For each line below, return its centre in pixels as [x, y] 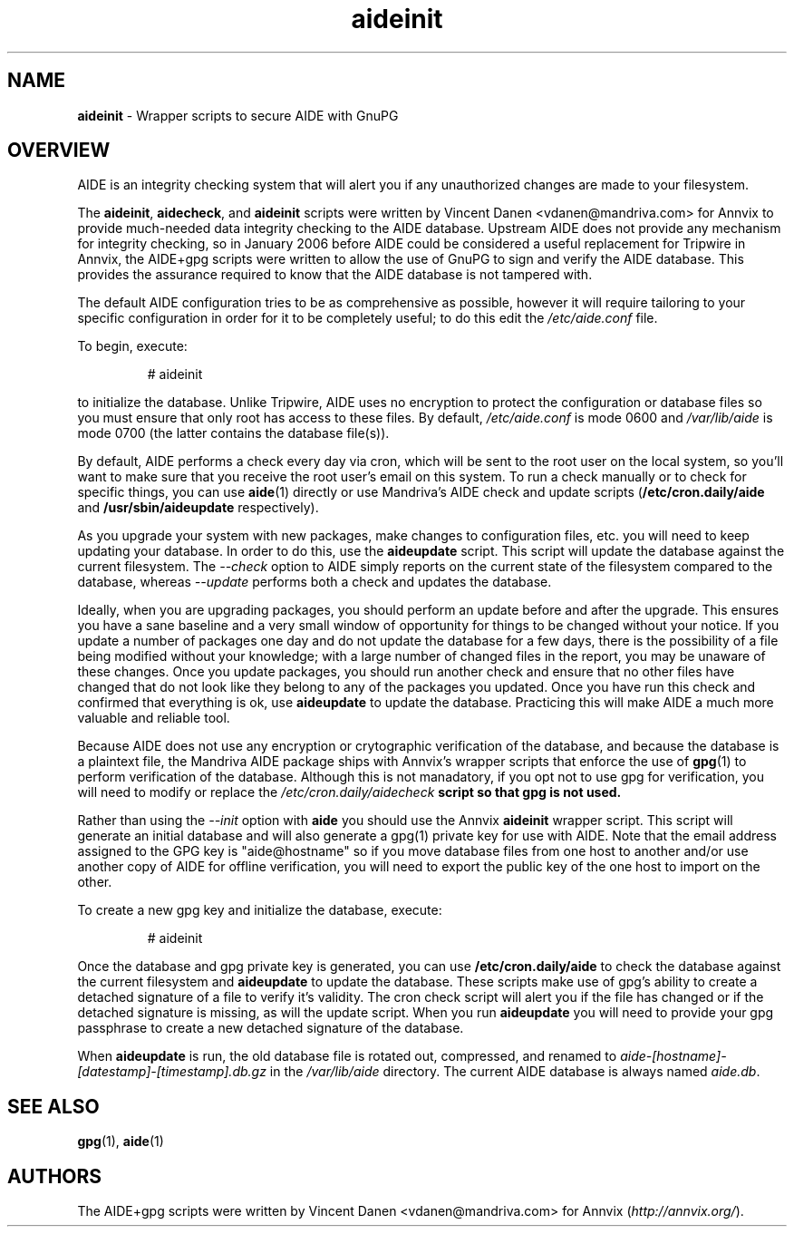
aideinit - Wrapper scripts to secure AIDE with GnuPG [238, 115]
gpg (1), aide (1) [121, 1142]
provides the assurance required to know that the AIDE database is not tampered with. [335, 275]
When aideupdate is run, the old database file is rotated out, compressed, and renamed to [347, 1056]
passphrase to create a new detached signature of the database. [271, 1028]
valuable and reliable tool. [154, 718]
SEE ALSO [53, 1106]
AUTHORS [55, 1176]
